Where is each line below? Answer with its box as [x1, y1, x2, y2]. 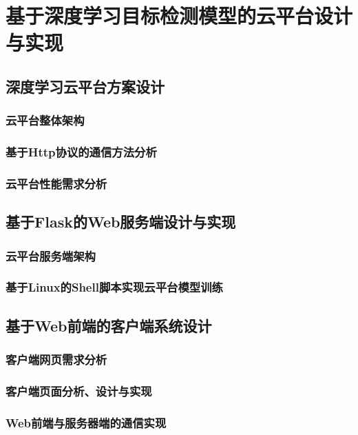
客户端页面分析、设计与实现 [6, 382, 152, 399]
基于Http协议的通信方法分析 [6, 143, 157, 161]
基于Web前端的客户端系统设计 [6, 314, 212, 336]
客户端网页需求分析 [6, 351, 107, 368]
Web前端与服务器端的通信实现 [6, 414, 167, 431]
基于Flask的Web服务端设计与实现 [6, 211, 236, 232]
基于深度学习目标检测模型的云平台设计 [6, 1, 353, 30]
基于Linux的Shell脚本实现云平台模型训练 [6, 279, 223, 296]
